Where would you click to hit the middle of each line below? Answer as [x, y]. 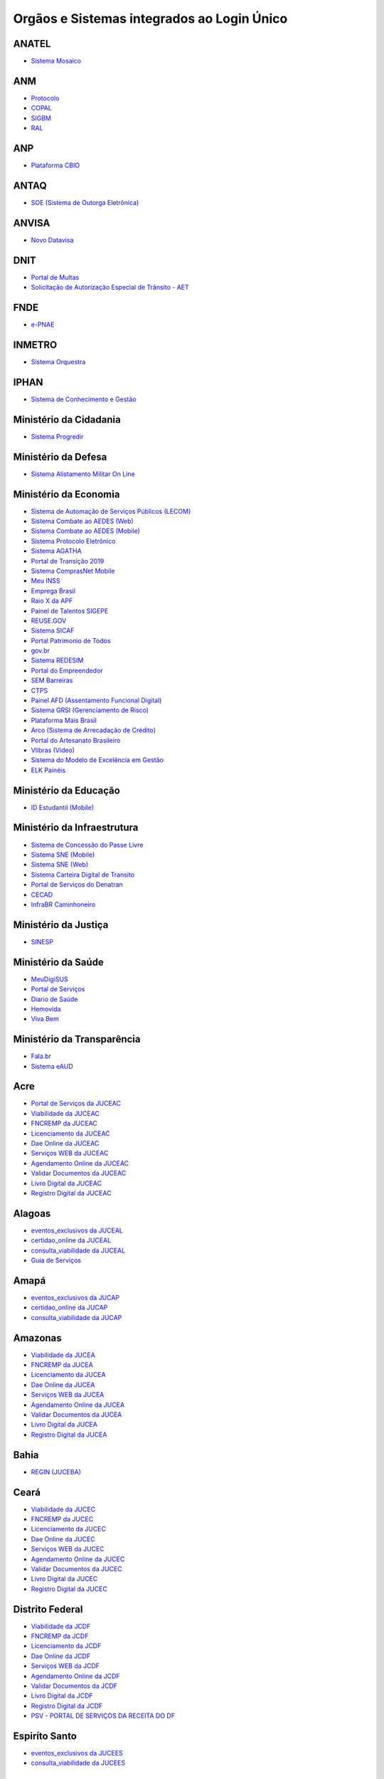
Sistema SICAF [53, 630]
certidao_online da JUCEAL [71, 1240]
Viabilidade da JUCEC [63, 1509]
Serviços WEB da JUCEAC [70, 1154]
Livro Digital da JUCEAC [66, 1183]
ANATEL [32, 44]
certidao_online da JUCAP [69, 1308]
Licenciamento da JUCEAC [70, 1133]
